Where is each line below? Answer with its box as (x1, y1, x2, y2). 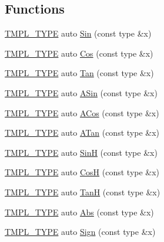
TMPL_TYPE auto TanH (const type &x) (5, 185, 160, 198)
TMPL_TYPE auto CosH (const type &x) (5, 166, 160, 178)
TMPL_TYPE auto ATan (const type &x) (5, 126, 160, 139)
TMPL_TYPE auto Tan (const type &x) (5, 67, 154, 79)
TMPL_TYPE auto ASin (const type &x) (5, 86, 158, 99)
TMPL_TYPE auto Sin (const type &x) (5, 27, 152, 40)
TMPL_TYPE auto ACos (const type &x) (5, 106, 159, 119)
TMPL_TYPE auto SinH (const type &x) (5, 146, 158, 158)
